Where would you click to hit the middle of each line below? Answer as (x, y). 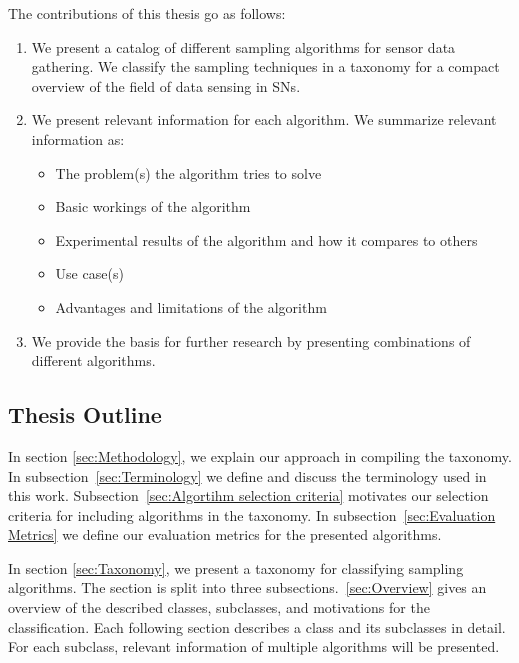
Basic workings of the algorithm (153, 206)
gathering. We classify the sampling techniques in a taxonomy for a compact (265, 66)
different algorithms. (93, 360)
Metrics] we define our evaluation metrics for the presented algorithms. (225, 534)
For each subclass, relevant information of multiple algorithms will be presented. (254, 646)
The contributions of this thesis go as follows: (147, 13)
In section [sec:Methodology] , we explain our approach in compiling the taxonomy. (260, 455)
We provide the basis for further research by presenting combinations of (251, 340)
